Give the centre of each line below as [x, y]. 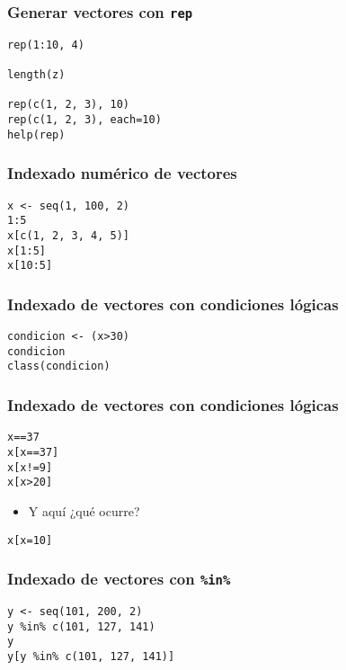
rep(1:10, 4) [46, 45]
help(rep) [36, 134]
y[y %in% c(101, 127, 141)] [91, 656]
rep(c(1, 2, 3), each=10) [84, 120]
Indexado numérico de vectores [122, 173]
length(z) [36, 75]
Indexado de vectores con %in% [119, 579]
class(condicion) [59, 366]
